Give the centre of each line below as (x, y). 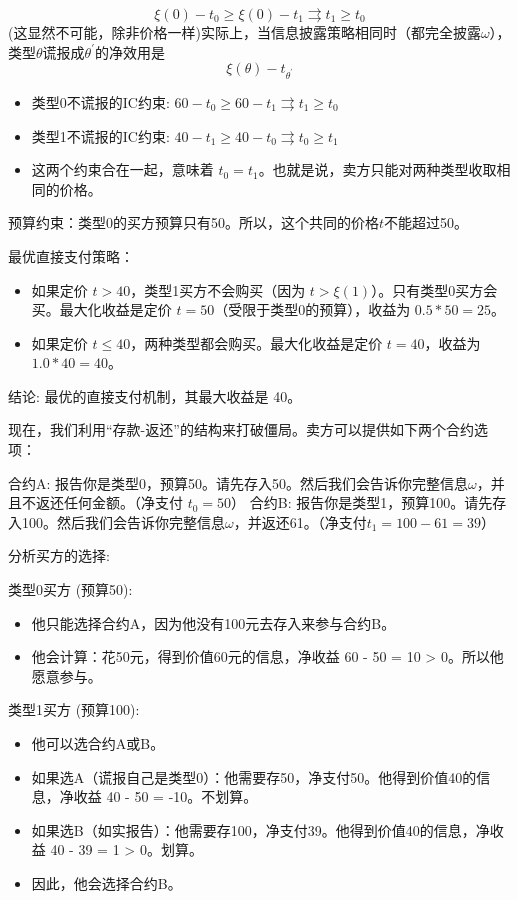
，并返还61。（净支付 (300, 521)
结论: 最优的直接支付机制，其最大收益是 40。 (155, 395)
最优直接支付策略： (71, 255)
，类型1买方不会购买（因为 (218, 289)
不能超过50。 (426, 222)
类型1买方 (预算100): (74, 709)
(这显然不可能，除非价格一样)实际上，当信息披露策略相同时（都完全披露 (244, 32)
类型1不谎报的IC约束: (100, 135)
